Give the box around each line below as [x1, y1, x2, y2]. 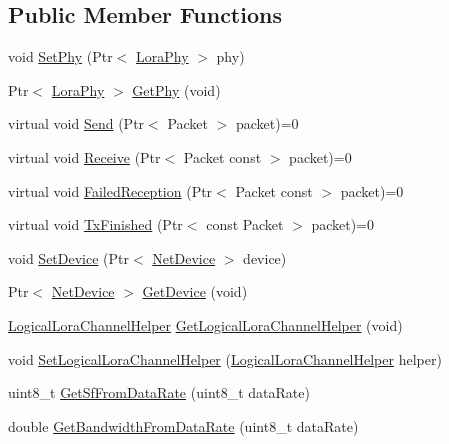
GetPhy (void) [132, 79, 221, 100]
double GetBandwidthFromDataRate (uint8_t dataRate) [8, 415, 359, 436]
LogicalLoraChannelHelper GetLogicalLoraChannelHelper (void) [8, 314, 403, 335]
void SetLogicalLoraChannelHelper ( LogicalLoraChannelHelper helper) [8, 348, 442, 369]
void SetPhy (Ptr [8, 46, 113, 67]
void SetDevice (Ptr [8, 247, 129, 268]
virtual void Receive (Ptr [8, 146, 161, 167]
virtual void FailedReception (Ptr [8, 180, 213, 201]
